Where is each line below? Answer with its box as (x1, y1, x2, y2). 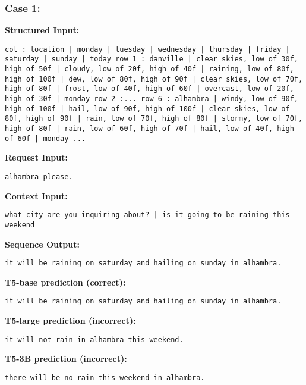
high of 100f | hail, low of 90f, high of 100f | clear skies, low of (5, 104, 290, 113)
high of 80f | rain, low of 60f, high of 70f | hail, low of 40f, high (5, 124, 294, 133)
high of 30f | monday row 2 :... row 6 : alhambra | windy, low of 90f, (5, 95, 298, 104)
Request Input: (5, 151, 68, 164)
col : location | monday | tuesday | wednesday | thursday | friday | (5, 45, 290, 54)
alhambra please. (5, 172, 73, 181)
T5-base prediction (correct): (5, 276, 126, 288)
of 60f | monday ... (5, 134, 86, 143)
